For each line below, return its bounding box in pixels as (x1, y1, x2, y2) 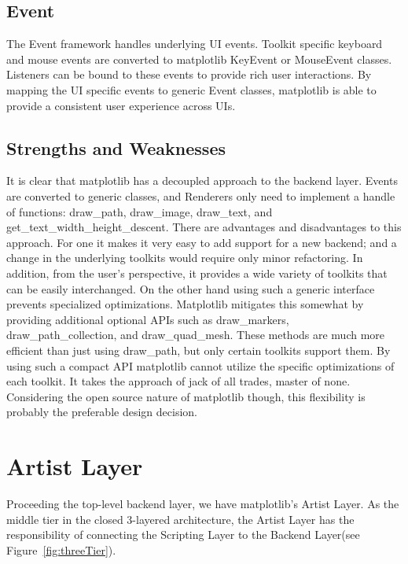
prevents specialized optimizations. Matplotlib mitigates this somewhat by (6, 296, 364, 312)
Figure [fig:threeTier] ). (6, 541, 116, 558)
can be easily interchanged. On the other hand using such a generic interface (6, 280, 375, 297)
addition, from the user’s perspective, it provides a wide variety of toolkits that (6, 264, 388, 281)
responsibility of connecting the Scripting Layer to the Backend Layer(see (6, 526, 360, 543)
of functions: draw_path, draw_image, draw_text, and (6, 203, 273, 219)
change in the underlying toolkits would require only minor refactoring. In (6, 249, 363, 266)
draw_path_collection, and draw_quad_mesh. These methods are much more (6, 326, 385, 343)
